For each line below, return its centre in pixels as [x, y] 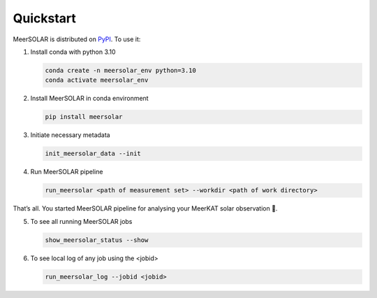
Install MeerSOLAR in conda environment [90, 99]
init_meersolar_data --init [93, 154]
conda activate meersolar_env [97, 80]
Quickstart [45, 18]
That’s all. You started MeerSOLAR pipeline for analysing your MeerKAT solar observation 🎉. [145, 208]
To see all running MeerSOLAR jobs [81, 221]
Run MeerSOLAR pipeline [67, 172]
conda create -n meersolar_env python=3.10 [121, 70]
